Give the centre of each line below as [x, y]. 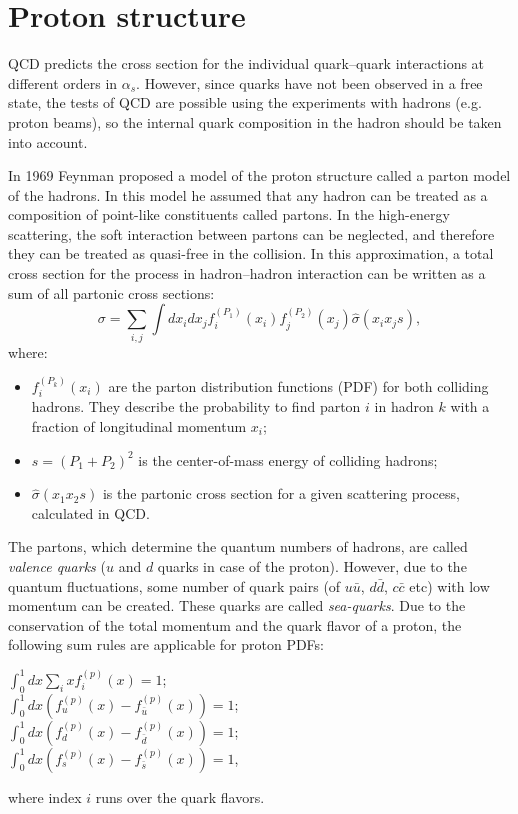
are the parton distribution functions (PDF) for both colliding [298, 385]
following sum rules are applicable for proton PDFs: [166, 644]
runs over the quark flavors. [180, 796]
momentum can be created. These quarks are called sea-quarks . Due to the [237, 605]
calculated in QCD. [90, 512]
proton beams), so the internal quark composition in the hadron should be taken [255, 121]
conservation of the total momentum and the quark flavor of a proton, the [235, 624]
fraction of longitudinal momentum [139, 426]
